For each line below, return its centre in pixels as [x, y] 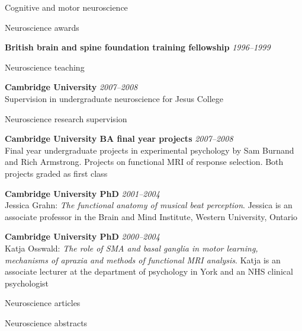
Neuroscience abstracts [46, 322]
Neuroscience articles [43, 303]
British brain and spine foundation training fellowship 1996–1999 [138, 47]
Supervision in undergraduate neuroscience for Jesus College [114, 98]
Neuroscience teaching [45, 67]
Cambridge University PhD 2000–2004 [82, 236]
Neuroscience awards [42, 27]
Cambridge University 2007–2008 [71, 87]
